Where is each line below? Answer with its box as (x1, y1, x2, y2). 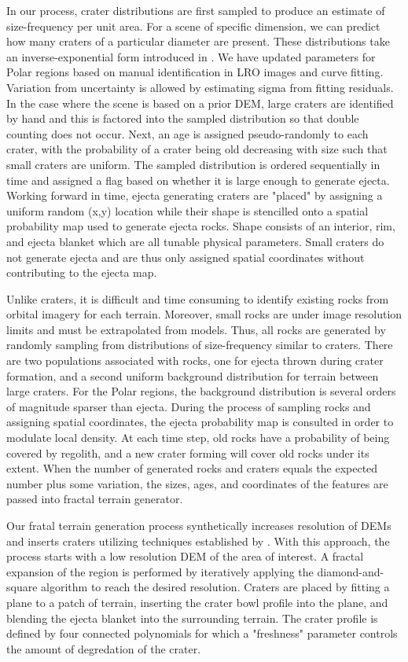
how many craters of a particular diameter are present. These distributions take (6, 33, 390, 50)
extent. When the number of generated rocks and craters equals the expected (6, 460, 378, 476)
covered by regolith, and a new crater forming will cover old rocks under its (6, 444, 369, 461)
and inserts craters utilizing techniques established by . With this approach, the (6, 532, 390, 549)
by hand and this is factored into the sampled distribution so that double (6, 110, 359, 127)
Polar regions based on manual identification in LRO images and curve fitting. (6, 64, 384, 80)
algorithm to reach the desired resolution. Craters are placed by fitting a (41, 579, 390, 595)
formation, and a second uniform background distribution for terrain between (6, 367, 379, 384)
